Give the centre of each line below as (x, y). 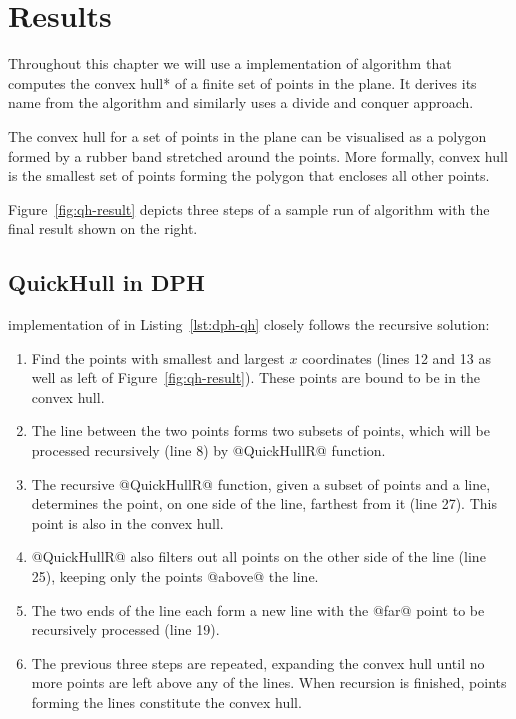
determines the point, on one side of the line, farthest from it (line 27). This (264, 503)
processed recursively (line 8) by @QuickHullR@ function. (208, 450)
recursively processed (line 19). (125, 629)
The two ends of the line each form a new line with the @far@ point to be (258, 609)
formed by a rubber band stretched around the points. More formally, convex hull (258, 155)
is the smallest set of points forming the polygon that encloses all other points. (249, 175)
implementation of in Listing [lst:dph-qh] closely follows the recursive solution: (249, 324)
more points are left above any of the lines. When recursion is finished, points (269, 682)
